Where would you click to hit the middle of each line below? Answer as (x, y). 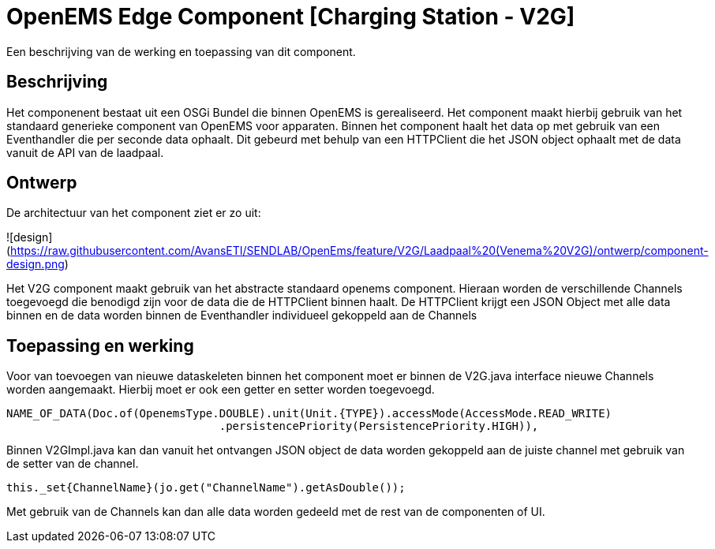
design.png (36, 264)
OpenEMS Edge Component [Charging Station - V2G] (291, 17)
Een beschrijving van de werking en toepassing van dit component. (181, 51)
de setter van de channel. (73, 464)
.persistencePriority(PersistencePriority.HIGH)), (379, 426)
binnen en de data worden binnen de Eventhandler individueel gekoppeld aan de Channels (242, 316)
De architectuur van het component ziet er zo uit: (134, 213)
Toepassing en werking (100, 345)
